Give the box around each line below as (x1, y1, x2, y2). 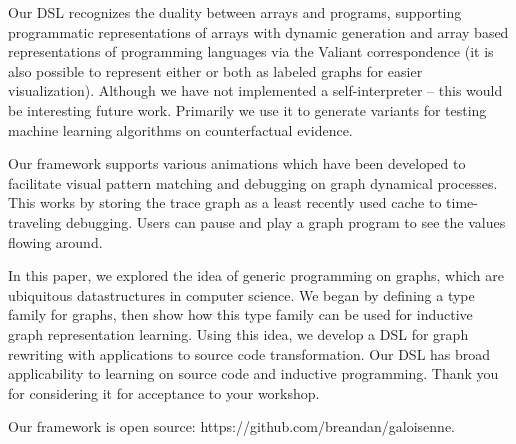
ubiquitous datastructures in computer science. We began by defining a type (8, 284, 475, 305)
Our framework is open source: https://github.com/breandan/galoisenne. (8, 416, 455, 437)
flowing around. (8, 231, 103, 252)
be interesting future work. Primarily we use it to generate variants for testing (8, 99, 487, 120)
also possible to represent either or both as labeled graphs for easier (8, 60, 423, 81)
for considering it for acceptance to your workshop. (8, 382, 320, 403)
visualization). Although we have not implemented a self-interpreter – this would (8, 80, 503, 101)
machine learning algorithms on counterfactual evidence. (8, 119, 353, 140)
